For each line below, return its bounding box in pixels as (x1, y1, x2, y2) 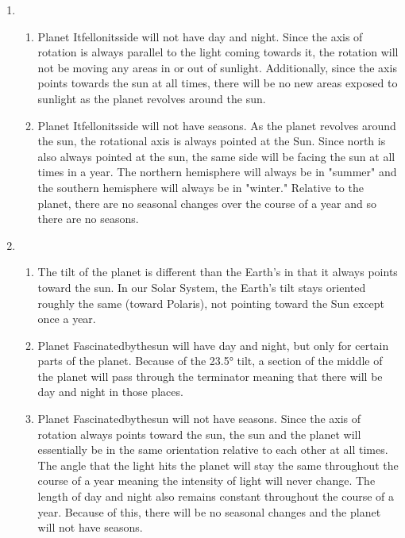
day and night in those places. (37, 383, 183, 400)
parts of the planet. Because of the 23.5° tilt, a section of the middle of (37, 352, 383, 369)
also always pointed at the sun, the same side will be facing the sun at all (37, 148, 395, 164)
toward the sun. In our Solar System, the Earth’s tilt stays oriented (37, 279, 366, 295)
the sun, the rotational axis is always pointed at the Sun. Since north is (37, 133, 386, 149)
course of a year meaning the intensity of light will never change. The (37, 472, 376, 489)
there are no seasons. (37, 210, 139, 227)
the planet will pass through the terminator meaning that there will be (37, 367, 383, 384)
